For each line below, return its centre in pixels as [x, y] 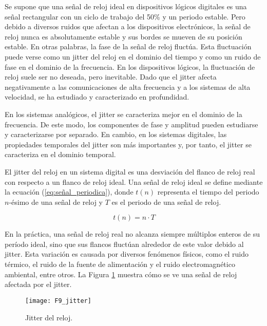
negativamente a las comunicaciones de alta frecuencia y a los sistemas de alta [128, 87]
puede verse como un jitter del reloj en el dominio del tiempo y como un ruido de [133, 56]
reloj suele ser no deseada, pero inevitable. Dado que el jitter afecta [111, 77]
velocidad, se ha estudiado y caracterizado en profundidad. [97, 97]
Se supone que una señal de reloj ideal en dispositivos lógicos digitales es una [126, 6]
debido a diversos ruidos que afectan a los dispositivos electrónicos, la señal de [128, 26]
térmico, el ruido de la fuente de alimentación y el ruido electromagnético [120, 264]
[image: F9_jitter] [58, 301]
